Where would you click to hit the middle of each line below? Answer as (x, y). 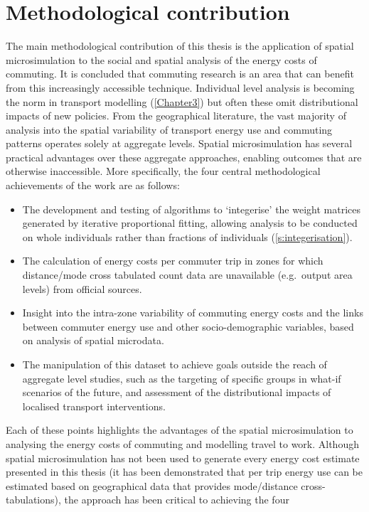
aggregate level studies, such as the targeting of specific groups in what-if (182, 378)
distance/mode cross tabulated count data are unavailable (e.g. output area (187, 275)
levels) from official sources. (82, 288)
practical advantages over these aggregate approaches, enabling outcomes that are (184, 157)
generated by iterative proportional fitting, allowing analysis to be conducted (190, 223)
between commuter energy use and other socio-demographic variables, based (188, 326)
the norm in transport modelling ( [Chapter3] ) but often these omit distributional (182, 101)
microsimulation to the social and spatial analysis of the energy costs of (161, 59)
